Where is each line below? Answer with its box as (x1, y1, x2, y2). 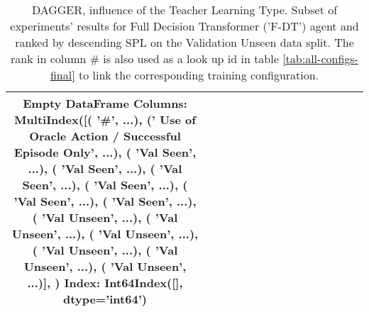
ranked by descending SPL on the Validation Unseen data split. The (15, 34, 354, 50)
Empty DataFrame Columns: (23, 95, 187, 111)
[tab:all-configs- (282, 50, 358, 67)
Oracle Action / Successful (29, 128, 181, 144)
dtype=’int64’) (63, 291, 147, 307)
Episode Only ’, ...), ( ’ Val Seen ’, (13, 144, 197, 160)
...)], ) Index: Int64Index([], (27, 274, 183, 291)
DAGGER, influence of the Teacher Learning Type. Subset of (31, 1, 338, 18)
